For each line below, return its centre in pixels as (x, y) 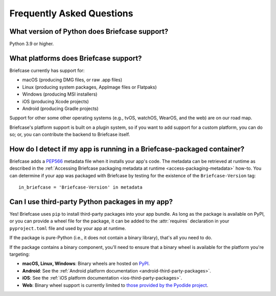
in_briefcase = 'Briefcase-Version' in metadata (80, 187)
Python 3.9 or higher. (32, 44)
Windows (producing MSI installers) (60, 94)
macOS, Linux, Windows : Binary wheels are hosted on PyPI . (86, 264)
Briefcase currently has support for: (47, 70)
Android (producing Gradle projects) (61, 108)
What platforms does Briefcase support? (76, 58)
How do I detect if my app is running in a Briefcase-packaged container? (127, 149)
